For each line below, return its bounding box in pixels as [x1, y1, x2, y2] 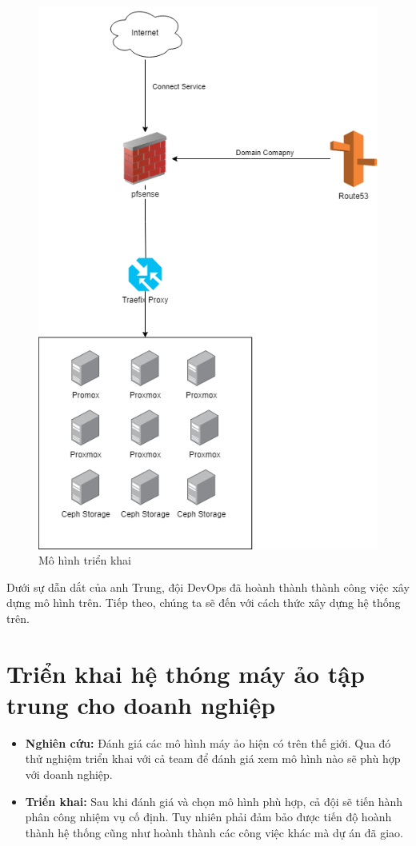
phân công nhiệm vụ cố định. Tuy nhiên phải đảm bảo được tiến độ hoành [25, 808, 392, 825]
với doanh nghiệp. [25, 766, 113, 783]
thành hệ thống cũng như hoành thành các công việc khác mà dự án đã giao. [25, 824, 403, 840]
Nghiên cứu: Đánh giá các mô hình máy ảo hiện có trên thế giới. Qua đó [25, 734, 391, 751]
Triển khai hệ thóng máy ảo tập [6, 656, 365, 689]
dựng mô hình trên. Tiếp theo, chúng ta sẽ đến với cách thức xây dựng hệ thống [6, 594, 401, 611]
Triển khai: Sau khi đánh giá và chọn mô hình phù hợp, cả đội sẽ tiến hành [25, 792, 403, 809]
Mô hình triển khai [38, 552, 131, 569]
